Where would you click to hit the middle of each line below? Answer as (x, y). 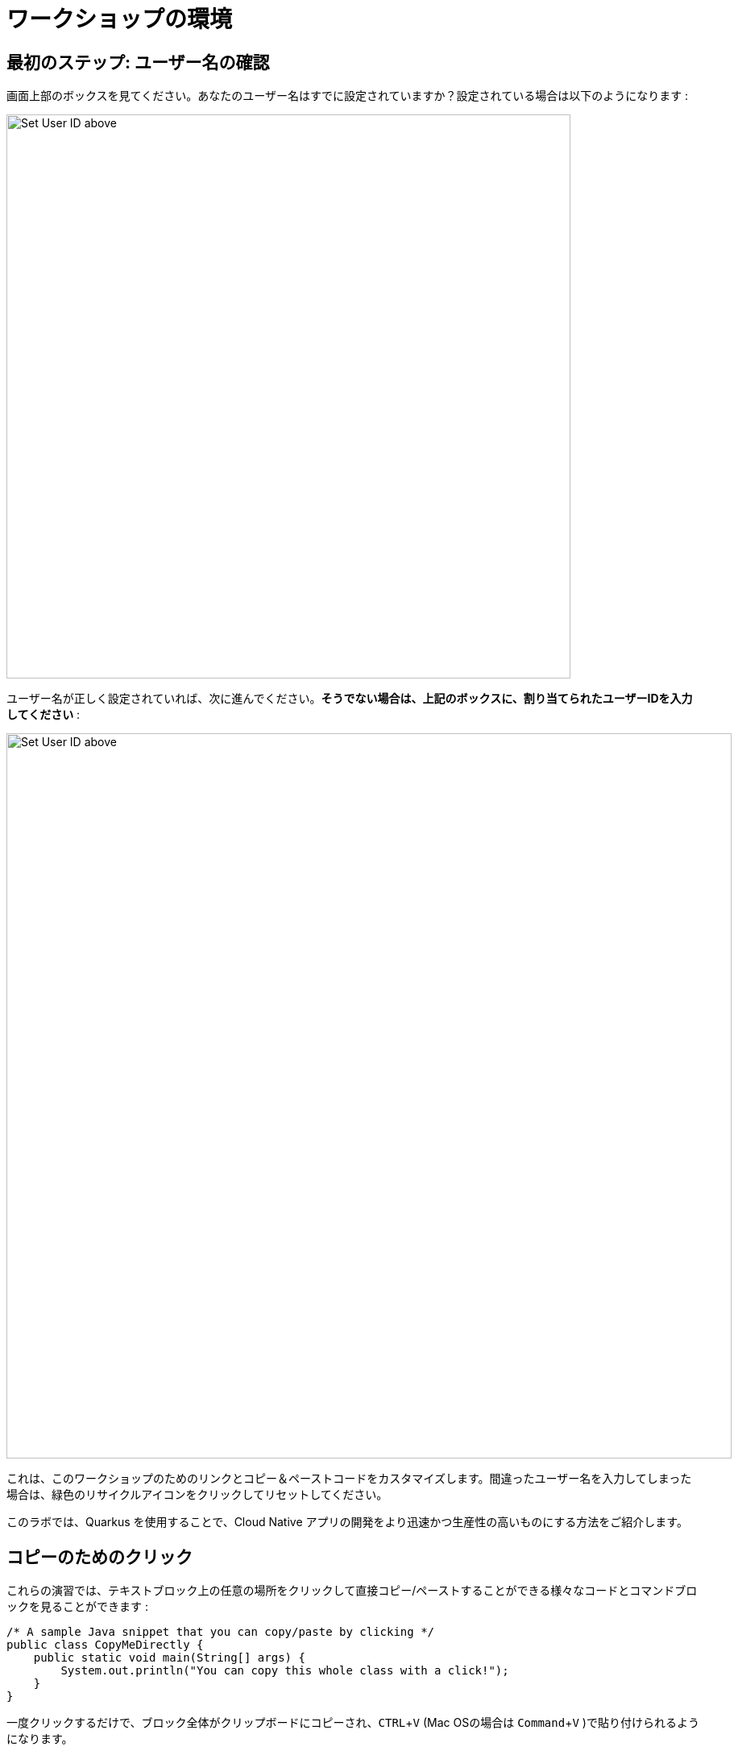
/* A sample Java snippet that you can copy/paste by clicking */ (221, 1632)
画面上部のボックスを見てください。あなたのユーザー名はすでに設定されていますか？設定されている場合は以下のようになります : (348, 96)
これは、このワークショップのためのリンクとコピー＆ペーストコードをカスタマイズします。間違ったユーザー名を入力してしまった (349, 1479)
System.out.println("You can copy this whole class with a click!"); (285, 1671)
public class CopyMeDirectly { (105, 1645)
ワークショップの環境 (120, 19)
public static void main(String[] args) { (169, 1658)
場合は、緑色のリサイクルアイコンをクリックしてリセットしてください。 (197, 1495)
